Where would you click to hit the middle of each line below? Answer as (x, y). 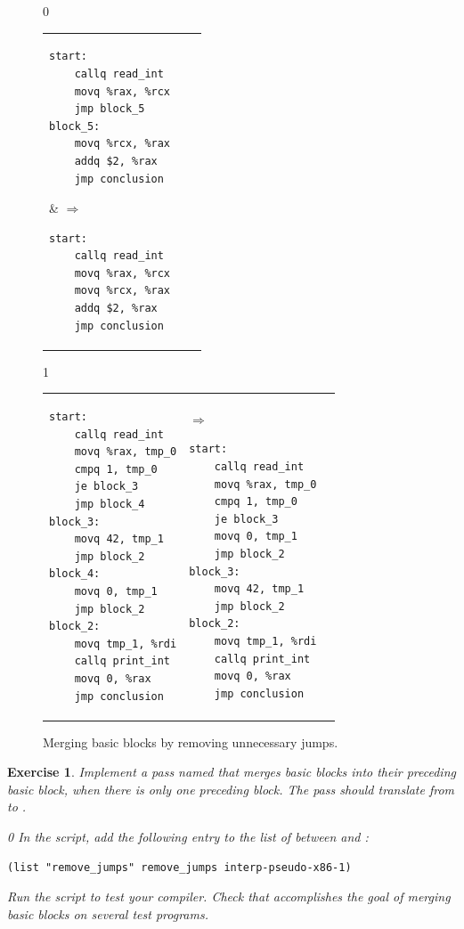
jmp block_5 (110, 109)
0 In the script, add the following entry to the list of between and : (188, 837)
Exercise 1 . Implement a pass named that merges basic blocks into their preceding (232, 772)
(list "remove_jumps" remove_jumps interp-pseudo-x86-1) (179, 867)
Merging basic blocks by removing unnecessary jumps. (191, 742)
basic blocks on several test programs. (108, 913)
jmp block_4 (110, 505)
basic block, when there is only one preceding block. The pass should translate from (231, 789)
